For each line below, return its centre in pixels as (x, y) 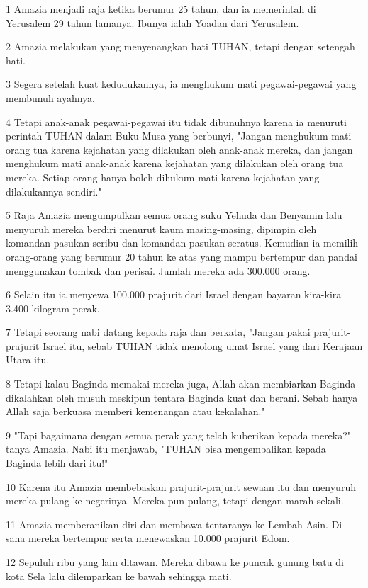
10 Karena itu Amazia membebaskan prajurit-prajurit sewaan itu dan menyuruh (181, 486)
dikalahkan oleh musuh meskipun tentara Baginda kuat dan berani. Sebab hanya (182, 397)
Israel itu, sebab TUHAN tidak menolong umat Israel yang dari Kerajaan (203, 345)
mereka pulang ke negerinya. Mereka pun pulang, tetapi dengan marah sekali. (175, 501)
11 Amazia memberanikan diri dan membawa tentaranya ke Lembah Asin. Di (174, 524)
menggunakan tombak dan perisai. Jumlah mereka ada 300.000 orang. (158, 270)
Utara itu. (28, 360)
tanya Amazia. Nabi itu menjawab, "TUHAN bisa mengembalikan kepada (166, 449)
